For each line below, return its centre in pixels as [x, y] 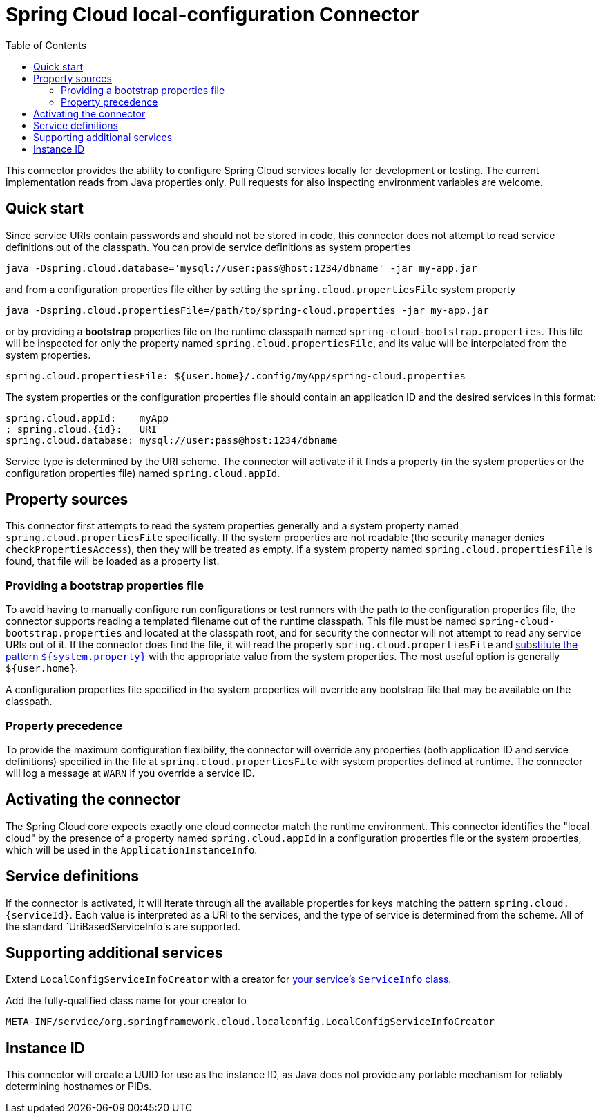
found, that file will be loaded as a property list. [113, 561]
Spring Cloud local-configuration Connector [212, 15]
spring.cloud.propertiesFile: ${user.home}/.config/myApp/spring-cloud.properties [236, 376]
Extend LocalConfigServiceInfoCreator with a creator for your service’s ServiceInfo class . [229, 979]
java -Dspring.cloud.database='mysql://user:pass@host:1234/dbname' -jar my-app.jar [241, 268]
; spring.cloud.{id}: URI [82, 429]
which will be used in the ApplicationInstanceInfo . [132, 849]
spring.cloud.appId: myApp [87, 418]
